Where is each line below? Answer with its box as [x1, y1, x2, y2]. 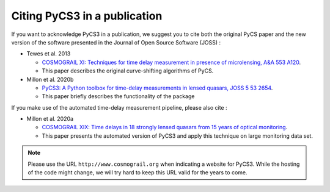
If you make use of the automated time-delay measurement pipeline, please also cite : [11, 104, 227, 111]
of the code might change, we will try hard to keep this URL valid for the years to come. [28, 169, 248, 176]
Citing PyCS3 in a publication [11, 9, 163, 23]
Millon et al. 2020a [26, 115, 73, 123]
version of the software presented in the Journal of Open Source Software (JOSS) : [11, 38, 221, 46]
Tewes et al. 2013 [26, 50, 71, 57]
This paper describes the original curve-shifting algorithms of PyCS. [42, 67, 214, 74]
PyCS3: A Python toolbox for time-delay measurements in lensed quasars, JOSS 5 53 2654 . [42, 84, 273, 91]
